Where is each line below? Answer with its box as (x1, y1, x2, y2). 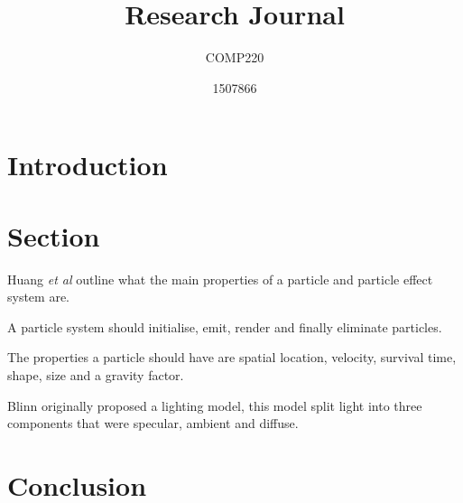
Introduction (7, 146, 168, 183)
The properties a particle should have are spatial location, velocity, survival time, (7, 348, 457, 367)
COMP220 (205, 48, 264, 67)
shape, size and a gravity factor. (7, 366, 184, 384)
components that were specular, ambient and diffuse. (7, 414, 299, 433)
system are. (7, 287, 70, 306)
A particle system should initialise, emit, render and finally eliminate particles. (7, 317, 442, 336)
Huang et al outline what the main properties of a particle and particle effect (7, 269, 433, 288)
